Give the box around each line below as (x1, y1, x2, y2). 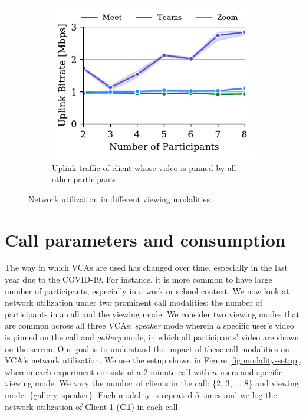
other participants (52, 173, 117, 185)
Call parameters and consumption (5, 227, 286, 251)
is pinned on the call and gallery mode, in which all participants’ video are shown (5, 331, 300, 343)
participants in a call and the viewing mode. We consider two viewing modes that (5, 307, 300, 320)
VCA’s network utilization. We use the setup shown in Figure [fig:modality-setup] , (5, 354, 302, 366)
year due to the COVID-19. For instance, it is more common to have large (5, 273, 272, 285)
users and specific (219, 365, 283, 377)
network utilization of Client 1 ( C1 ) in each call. (5, 400, 180, 412)
